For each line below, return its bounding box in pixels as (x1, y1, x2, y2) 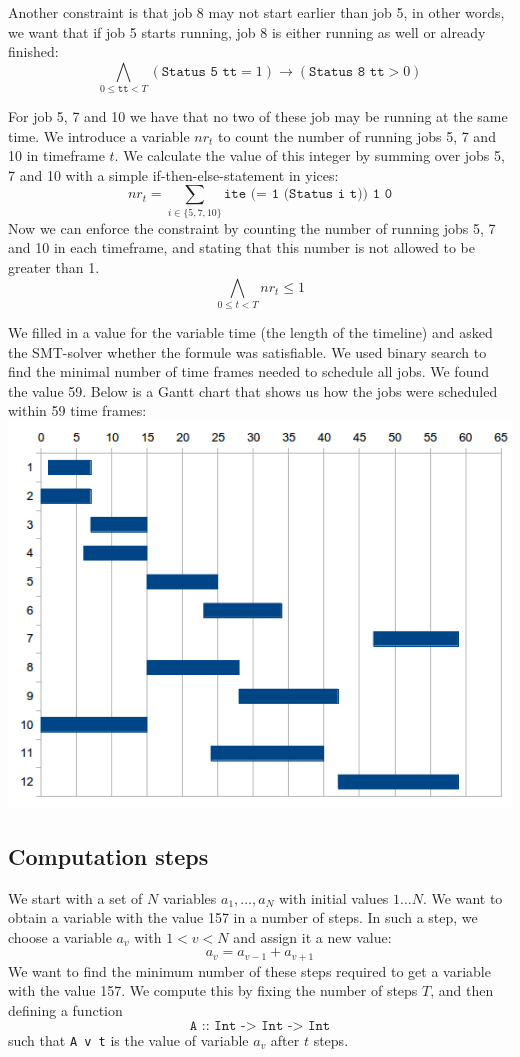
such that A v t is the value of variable (8, 1029, 249, 1050)
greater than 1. (8, 257, 100, 277)
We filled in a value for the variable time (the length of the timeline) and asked (8, 321, 493, 342)
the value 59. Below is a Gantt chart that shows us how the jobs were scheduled (8, 380, 498, 401)
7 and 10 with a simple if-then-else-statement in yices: (8, 164, 339, 185)
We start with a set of (8, 887, 143, 908)
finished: (8, 41, 59, 62)
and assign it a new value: (233, 926, 392, 947)
